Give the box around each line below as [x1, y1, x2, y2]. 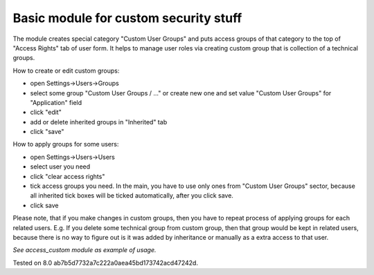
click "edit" [30, 108, 62, 117]
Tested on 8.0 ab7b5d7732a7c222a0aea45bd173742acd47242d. [12, 258, 199, 267]
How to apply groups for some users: [12, 140, 119, 149]
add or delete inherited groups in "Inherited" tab [30, 117, 168, 126]
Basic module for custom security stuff [12, 10, 242, 26]
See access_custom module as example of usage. [12, 246, 157, 254]
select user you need [30, 162, 91, 171]
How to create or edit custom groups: [12, 66, 120, 75]
